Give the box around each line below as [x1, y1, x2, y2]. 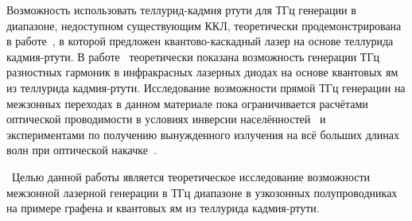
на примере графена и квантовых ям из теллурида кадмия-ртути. [6, 200, 320, 216]
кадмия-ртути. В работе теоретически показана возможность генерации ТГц [6, 48, 379, 64]
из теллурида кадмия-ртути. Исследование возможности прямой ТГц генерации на [6, 79, 406, 95]
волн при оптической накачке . [6, 142, 157, 158]
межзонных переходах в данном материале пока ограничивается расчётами [6, 95, 368, 111]
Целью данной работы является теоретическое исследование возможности [11, 168, 371, 184]
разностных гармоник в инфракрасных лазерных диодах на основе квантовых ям [6, 64, 398, 80]
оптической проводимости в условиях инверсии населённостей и [6, 111, 326, 127]
